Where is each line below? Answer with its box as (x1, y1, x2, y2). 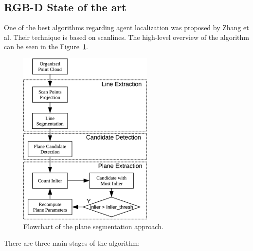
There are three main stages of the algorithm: (4, 237, 140, 248)
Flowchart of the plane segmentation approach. (23, 221, 163, 231)
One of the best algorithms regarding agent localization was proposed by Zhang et (4, 22, 249, 33)
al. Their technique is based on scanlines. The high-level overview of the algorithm (4, 32, 250, 42)
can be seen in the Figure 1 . (4, 41, 88, 52)
